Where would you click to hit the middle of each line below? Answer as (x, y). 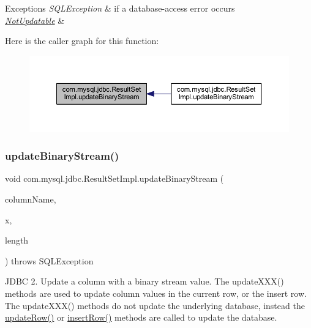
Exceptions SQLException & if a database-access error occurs (120, 8)
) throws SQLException (49, 260)
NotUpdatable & (35, 20)
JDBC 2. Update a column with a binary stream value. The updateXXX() (144, 281)
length (17, 240)
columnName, (31, 199)
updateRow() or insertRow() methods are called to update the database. (141, 317)
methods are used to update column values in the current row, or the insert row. (156, 293)
